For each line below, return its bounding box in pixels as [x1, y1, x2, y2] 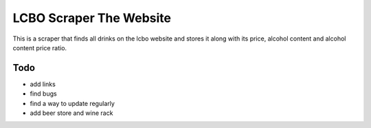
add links [30, 80, 56, 88]
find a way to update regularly [30, 99, 115, 107]
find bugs [30, 89, 58, 98]
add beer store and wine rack [30, 109, 113, 117]
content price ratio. [12, 43, 67, 52]
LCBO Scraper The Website [12, 10, 172, 25]
